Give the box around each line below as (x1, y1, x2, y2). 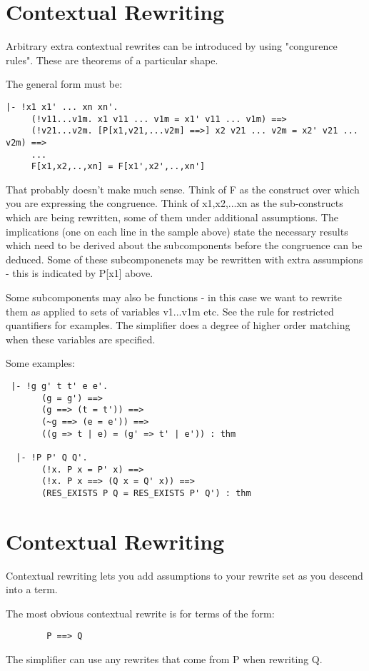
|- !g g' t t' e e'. (11, 380, 108, 391)
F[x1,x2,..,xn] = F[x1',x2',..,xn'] (31, 161, 206, 172)
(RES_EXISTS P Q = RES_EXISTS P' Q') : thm (41, 488, 251, 498)
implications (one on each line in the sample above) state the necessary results (6, 223, 348, 238)
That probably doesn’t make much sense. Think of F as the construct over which (6, 181, 360, 196)
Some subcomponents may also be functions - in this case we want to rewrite (6, 290, 343, 304)
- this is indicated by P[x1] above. (6, 266, 153, 281)
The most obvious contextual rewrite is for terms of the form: (6, 605, 275, 620)
